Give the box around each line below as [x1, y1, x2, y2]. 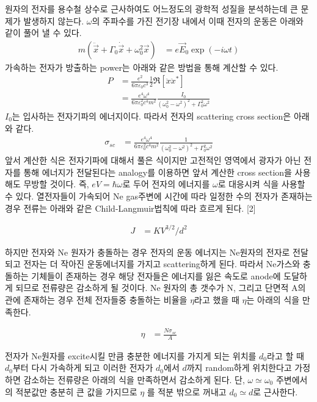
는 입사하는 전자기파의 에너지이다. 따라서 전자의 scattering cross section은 [12, 110, 291, 123]
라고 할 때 [267, 349, 304, 362]
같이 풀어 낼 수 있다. [5, 26, 82, 39]
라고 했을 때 [194, 293, 239, 306]
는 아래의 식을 [246, 293, 300, 306]
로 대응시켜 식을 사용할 [217, 178, 305, 190]
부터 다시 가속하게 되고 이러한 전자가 [12, 361, 153, 374]
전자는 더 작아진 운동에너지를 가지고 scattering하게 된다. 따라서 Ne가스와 [23, 257, 301, 270]
